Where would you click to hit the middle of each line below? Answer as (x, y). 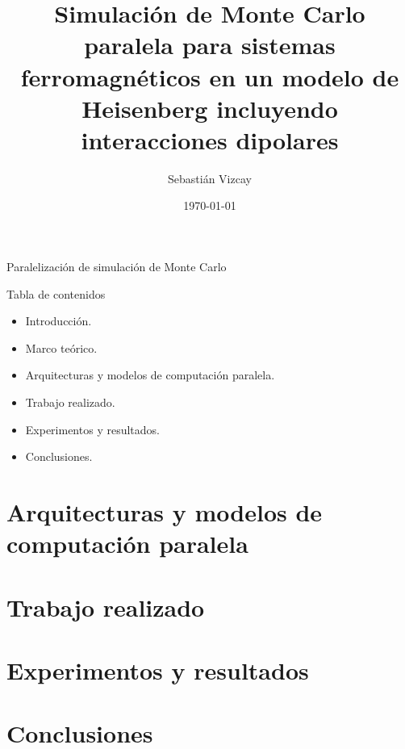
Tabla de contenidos (56, 293)
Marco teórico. (61, 347)
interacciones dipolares (210, 139)
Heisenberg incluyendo (210, 108)
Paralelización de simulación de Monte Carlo (117, 267)
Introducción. (58, 321)
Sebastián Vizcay (210, 178)
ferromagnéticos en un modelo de (210, 76)
